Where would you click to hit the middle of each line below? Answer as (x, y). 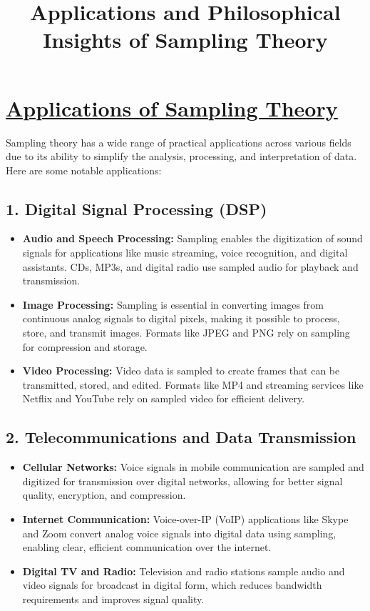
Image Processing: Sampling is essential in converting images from (173, 304)
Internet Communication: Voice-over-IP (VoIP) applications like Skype (185, 519)
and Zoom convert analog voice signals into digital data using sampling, (179, 533)
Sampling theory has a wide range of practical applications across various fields (179, 142)
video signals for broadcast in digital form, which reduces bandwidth (172, 585)
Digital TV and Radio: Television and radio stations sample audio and (184, 571)
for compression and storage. (85, 346)
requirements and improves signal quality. (113, 598)
